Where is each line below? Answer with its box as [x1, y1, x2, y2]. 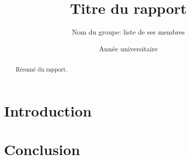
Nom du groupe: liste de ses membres [72, 27, 185, 37]
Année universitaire [99, 43, 158, 53]
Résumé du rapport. [15, 65, 68, 74]
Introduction [4, 100, 92, 120]
